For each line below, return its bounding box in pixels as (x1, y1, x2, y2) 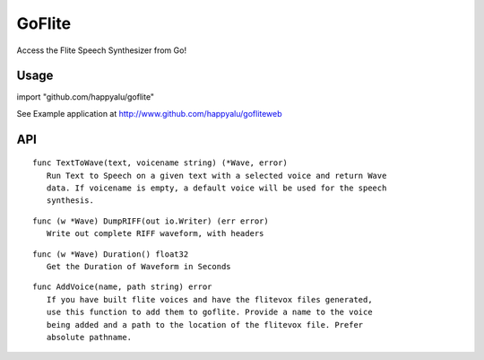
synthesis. (46, 196, 94, 206)
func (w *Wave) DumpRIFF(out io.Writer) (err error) (32, 215, 269, 226)
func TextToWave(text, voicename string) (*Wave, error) (32, 158, 289, 168)
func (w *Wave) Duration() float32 (32, 249, 189, 259)
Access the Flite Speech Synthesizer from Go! (16, 45, 187, 56)
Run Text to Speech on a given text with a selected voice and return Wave (46, 171, 387, 180)
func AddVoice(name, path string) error (32, 282, 212, 292)
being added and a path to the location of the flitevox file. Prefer (46, 320, 364, 329)
